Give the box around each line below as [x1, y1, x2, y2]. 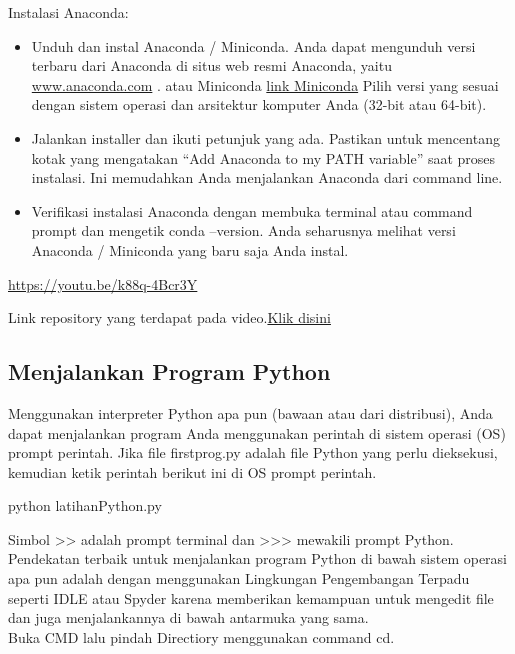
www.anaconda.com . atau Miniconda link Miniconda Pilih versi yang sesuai [31, 74, 499, 95]
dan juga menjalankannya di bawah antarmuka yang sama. [8, 607, 369, 628]
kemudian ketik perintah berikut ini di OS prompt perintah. [8, 461, 377, 482]
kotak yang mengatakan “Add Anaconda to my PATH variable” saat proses [31, 147, 496, 168]
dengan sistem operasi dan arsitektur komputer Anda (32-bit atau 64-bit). [31, 94, 487, 115]
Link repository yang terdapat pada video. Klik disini [8, 307, 331, 328]
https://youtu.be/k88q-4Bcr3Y [8, 273, 198, 294]
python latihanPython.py [8, 495, 162, 516]
